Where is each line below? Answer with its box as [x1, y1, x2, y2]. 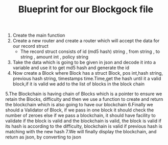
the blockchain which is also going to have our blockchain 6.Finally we [5, 102, 153, 108]
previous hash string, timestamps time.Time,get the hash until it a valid [12, 75, 161, 82]
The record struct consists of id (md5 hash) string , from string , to [20, 48, 160, 54]
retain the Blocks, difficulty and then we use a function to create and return [5, 96, 163, 102]
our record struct [12, 43, 49, 49]
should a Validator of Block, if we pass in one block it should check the [5, 107, 154, 113]
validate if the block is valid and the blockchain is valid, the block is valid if [5, 118, 162, 124]
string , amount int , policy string [20, 54, 88, 60]
